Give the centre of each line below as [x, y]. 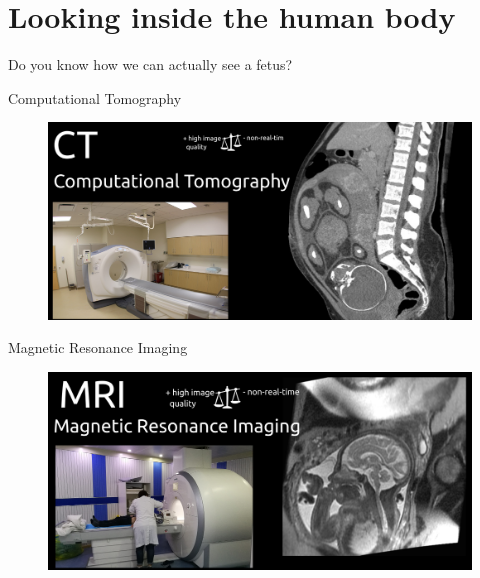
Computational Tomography [95, 97]
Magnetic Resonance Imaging [98, 347]
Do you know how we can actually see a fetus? [150, 64]
